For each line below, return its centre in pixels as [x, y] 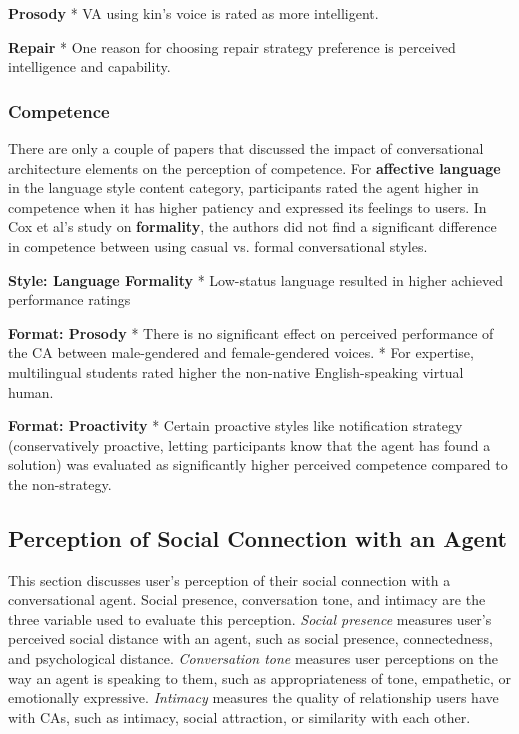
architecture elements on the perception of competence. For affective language [254, 167]
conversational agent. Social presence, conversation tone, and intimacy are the [247, 599]
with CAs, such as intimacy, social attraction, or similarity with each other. [239, 716]
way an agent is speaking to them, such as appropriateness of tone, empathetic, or [259, 677]
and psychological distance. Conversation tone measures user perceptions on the [253, 658]
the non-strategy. [60, 483]
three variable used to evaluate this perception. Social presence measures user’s [250, 618]
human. [31, 391]
